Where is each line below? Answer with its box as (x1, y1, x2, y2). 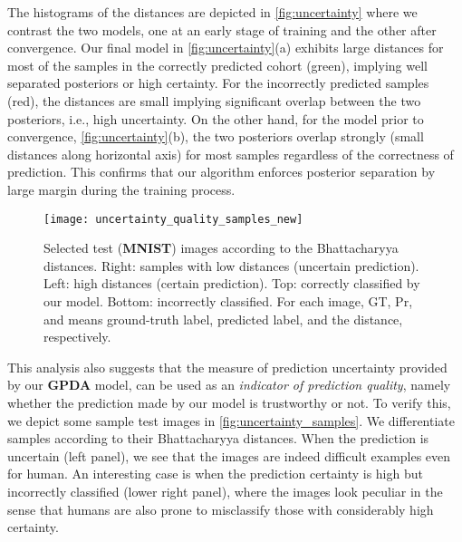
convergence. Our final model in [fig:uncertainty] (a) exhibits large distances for (7, 38, 444, 57)
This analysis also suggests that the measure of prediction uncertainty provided (7, 357, 448, 376)
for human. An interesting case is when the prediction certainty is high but (7, 464, 423, 483)
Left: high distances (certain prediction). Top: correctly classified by (43, 274, 420, 293)
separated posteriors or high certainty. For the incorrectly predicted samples (7, 73, 429, 92)
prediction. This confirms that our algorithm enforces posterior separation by (7, 162, 436, 181)
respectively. (43, 327, 111, 346)
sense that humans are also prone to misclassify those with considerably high (7, 499, 434, 518)
